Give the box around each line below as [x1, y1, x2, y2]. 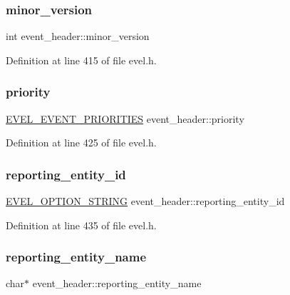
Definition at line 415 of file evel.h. [6, 52, 157, 67]
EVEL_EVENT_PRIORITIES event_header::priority [6, 111, 244, 126]
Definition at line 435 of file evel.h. [6, 217, 157, 232]
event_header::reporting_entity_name [32, 276, 202, 291]
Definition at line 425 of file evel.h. [6, 135, 157, 150]
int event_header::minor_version [6, 29, 150, 44]
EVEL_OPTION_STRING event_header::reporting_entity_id [6, 194, 285, 209]
